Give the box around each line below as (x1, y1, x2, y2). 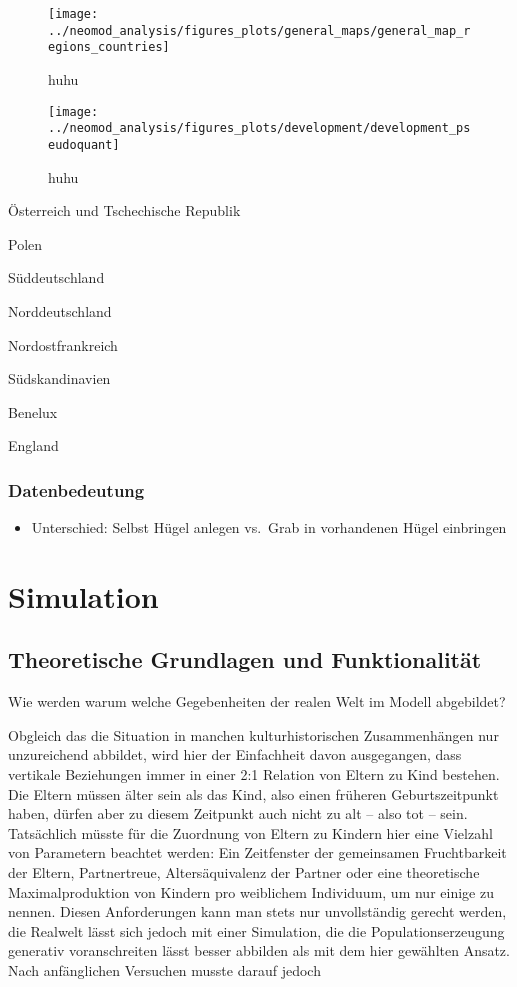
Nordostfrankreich (8, 334, 118, 355)
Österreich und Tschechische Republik (8, 200, 241, 221)
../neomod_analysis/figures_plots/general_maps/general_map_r (48, 23, 471, 38)
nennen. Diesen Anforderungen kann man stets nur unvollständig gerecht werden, (8, 901, 507, 922)
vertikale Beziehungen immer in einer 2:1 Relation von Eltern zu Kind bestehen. (8, 764, 500, 785)
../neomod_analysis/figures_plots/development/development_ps (48, 121, 471, 136)
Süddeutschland (8, 267, 105, 288)
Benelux (8, 401, 58, 422)
